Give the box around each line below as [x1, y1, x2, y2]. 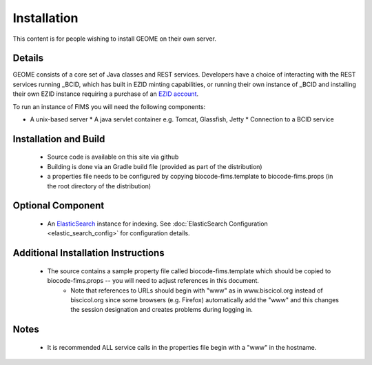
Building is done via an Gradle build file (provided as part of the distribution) [47, 162, 262, 170]
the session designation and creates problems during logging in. [70, 306, 253, 314]
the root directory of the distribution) [47, 181, 152, 190]
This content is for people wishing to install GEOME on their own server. [12, 34, 216, 43]
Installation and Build [12, 133, 105, 145]
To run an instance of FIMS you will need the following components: [12, 102, 206, 110]
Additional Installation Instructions [12, 247, 165, 259]
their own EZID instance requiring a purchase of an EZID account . [12, 90, 199, 98]
